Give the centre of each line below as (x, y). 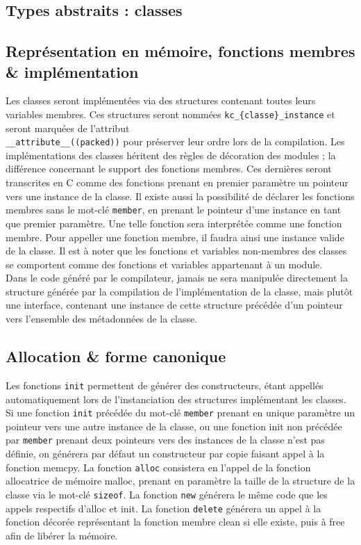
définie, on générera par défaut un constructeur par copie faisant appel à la (165, 454)
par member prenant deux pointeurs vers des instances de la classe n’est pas (165, 440)
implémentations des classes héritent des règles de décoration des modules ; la (171, 155)
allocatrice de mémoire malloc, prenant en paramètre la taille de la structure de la (180, 481)
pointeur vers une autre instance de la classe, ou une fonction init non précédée (174, 426)
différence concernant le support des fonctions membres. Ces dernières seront (169, 169)
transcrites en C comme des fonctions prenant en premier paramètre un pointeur (177, 182)
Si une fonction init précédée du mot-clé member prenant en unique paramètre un (180, 413)
